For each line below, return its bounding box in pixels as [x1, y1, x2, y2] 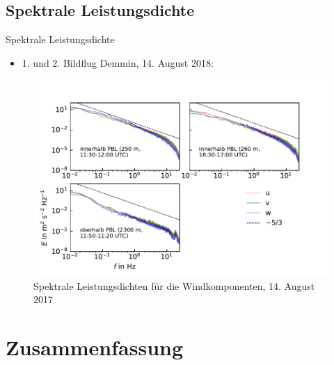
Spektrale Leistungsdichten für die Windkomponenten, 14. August [33, 278, 315, 293]
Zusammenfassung [6, 333, 184, 362]
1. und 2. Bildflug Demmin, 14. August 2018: [22, 55, 214, 70]
